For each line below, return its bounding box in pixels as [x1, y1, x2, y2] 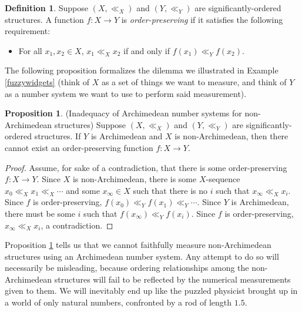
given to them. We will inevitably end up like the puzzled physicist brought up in [5, 284, 298, 297]
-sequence [206, 173, 240, 185]
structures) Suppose [54, 118, 126, 130]
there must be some [5, 207, 75, 219]
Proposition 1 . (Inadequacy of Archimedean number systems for [5, 107, 242, 119]
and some [66, 184, 100, 196]
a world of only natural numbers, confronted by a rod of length [5, 296, 232, 308]
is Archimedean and [90, 130, 163, 142]
